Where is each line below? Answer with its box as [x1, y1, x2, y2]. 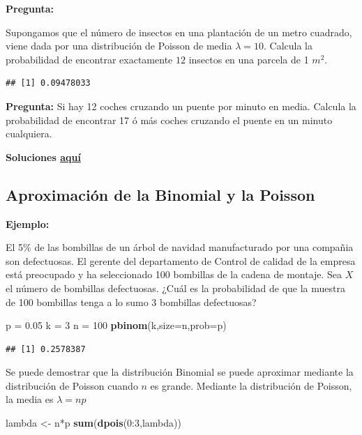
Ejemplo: [6, 216, 50, 231]
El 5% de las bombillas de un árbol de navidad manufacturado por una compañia [6, 240, 354, 254]
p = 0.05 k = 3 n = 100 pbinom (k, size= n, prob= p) [6, 318, 227, 333]
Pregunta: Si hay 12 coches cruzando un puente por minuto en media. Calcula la [6, 98, 356, 113]
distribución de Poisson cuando [6, 378, 138, 392]
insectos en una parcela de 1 [188, 52, 309, 66]
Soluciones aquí [6, 149, 81, 164]
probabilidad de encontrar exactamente [6, 52, 173, 66]
